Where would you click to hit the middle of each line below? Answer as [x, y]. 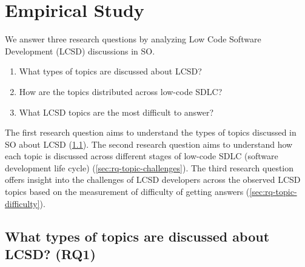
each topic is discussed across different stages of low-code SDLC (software [142, 156]
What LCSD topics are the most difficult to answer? [116, 112]
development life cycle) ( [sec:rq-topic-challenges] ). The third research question [149, 167]
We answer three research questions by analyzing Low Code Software [133, 39]
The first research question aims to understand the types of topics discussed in [151, 132]
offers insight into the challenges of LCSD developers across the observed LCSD [153, 180]
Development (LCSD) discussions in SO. [80, 51]
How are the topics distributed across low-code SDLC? [121, 91]
